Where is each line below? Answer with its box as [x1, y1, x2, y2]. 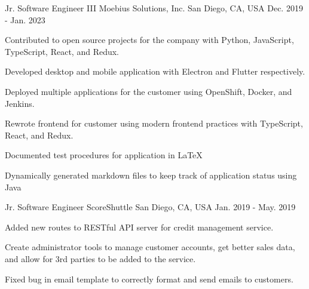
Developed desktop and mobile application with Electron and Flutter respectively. [5, 65, 305, 78]
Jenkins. [5, 97, 35, 109]
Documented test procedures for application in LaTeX [5, 149, 203, 161]
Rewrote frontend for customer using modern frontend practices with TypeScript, [5, 117, 303, 130]
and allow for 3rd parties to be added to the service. [5, 252, 196, 265]
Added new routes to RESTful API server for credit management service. [5, 220, 274, 233]
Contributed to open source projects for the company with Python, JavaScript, [5, 33, 294, 46]
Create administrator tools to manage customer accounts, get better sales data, [5, 241, 295, 253]
